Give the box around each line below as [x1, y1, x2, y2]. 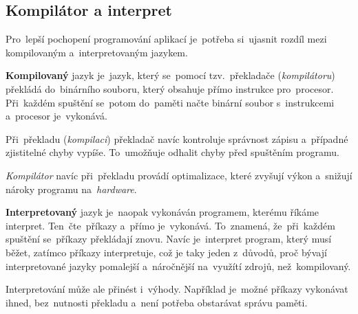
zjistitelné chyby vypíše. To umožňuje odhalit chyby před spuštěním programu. [6, 145, 340, 159]
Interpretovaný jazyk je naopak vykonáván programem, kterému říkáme [6, 205, 319, 219]
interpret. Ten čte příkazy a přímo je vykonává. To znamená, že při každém [6, 218, 335, 232]
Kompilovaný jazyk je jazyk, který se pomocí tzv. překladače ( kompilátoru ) [6, 68, 335, 82]
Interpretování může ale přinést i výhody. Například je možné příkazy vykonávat [6, 282, 348, 296]
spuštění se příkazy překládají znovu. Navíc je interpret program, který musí [6, 232, 332, 246]
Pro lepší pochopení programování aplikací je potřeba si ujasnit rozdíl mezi [6, 32, 327, 46]
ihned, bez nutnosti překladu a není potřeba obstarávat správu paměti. [6, 295, 308, 309]
